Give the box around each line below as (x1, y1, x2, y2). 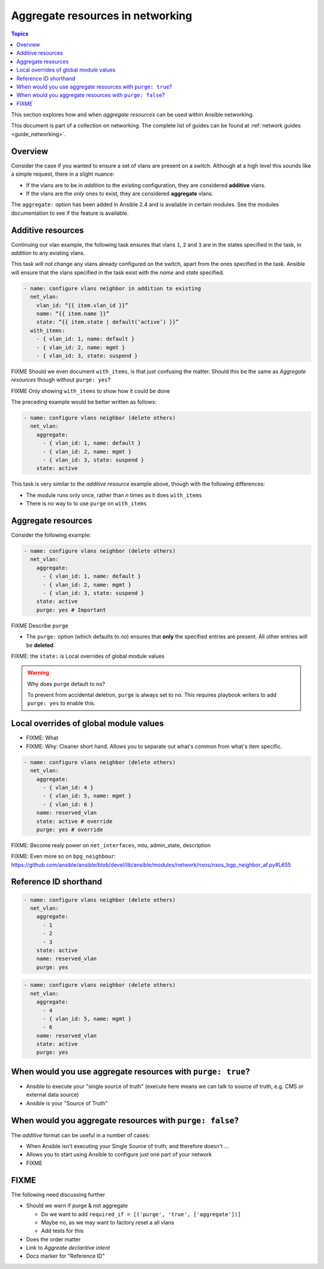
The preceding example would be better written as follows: (11, 398, 157, 406)
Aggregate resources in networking (11, 9, 193, 22)
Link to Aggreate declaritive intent (26, 1244, 110, 1252)
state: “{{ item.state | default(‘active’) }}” (36, 319, 179, 326)
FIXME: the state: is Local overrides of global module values (11, 652, 165, 659)
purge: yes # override (36, 826, 103, 833)
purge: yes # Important (36, 607, 106, 613)
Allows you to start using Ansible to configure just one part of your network (26, 1151, 212, 1158)
